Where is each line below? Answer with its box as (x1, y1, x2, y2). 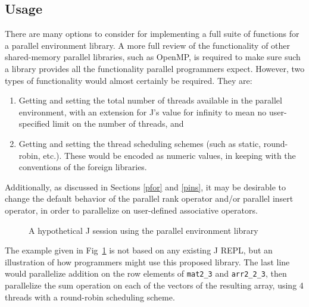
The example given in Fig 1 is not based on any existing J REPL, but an (5, 244, 273, 256)
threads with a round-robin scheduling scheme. (5, 290, 175, 303)
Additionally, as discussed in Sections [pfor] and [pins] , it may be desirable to (5, 180, 286, 193)
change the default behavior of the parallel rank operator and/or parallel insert (5, 192, 294, 205)
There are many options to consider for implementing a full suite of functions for (5, 27, 299, 40)
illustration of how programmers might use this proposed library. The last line (5, 255, 290, 268)
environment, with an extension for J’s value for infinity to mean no (18, 105, 267, 118)
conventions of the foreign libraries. (18, 161, 147, 173)
